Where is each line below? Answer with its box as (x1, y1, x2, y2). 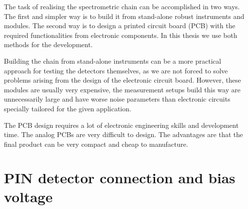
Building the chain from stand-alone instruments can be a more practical (4, 55, 221, 66)
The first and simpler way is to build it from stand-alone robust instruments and (4, 11, 245, 21)
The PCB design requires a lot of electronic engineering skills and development (4, 120, 239, 130)
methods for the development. (4, 39, 93, 50)
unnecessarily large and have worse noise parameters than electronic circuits (4, 94, 230, 104)
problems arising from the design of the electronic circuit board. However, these (4, 75, 241, 85)
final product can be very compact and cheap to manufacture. (4, 139, 188, 149)
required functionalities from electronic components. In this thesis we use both (4, 30, 237, 40)
